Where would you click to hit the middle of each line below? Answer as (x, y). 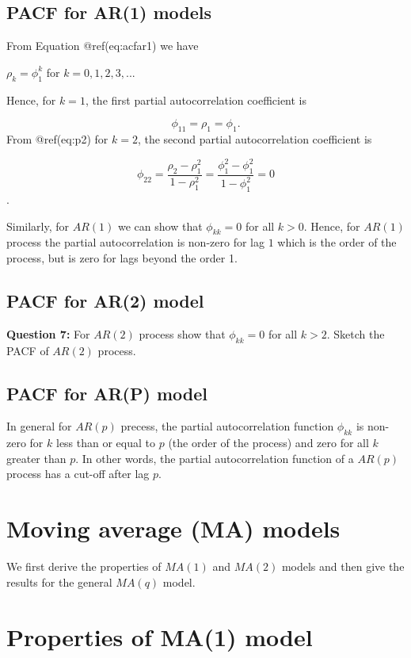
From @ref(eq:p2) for (57, 138)
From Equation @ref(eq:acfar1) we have (103, 46)
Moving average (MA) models (173, 528)
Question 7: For (48, 333)
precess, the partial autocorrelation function (227, 426)
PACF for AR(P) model (107, 393)
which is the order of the (337, 242)
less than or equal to (106, 443)
